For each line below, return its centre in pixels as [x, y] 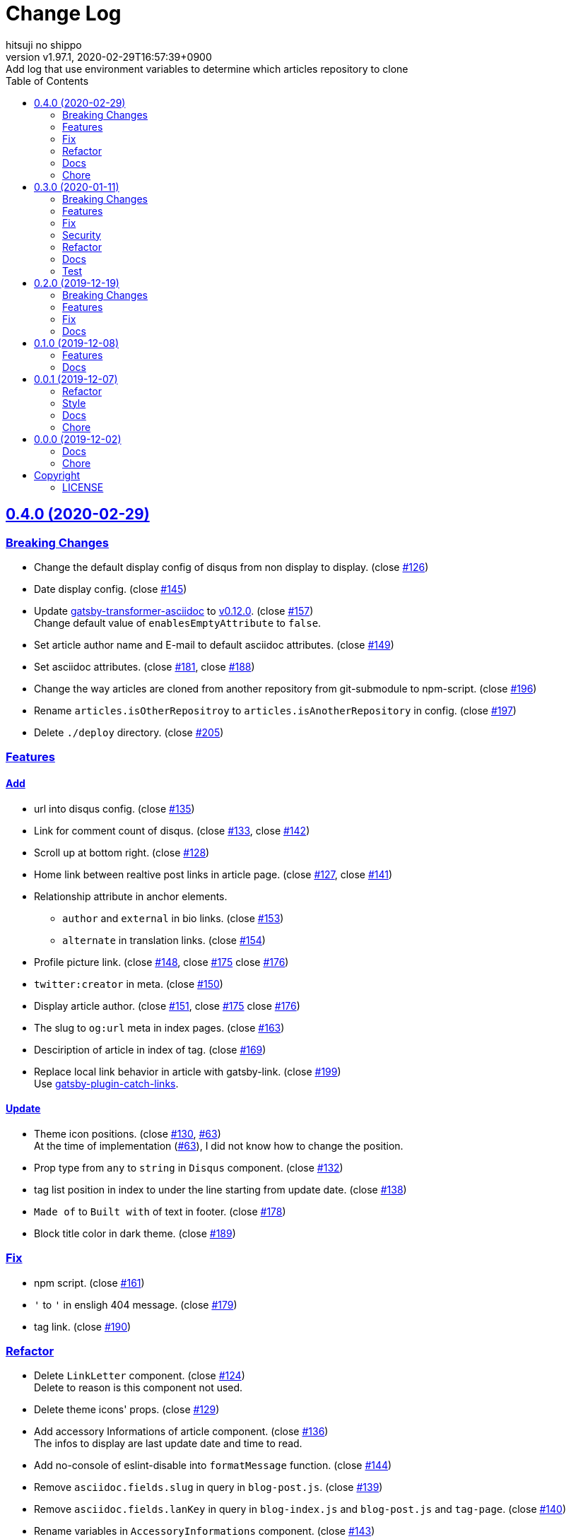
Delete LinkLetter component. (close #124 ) [140, 1376]
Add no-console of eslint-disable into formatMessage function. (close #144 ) [213, 1466]
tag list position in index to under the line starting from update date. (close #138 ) [220, 1189]
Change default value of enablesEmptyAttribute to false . [178, 623]
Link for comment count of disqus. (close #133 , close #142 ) [172, 830]
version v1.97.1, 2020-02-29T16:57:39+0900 [109, 57]
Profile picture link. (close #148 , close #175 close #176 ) [161, 962]
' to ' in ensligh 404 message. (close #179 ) [136, 1304]
